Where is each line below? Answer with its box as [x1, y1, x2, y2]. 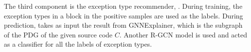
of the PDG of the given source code [4, 29, 113, 39]
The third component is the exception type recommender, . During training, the [4, 1, 243, 11]
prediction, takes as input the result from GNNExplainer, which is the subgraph [4, 20, 243, 30]
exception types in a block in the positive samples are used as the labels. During [4, 10, 243, 20]
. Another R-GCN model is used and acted [119, 29, 247, 39]
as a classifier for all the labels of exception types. [4, 39, 152, 49]
